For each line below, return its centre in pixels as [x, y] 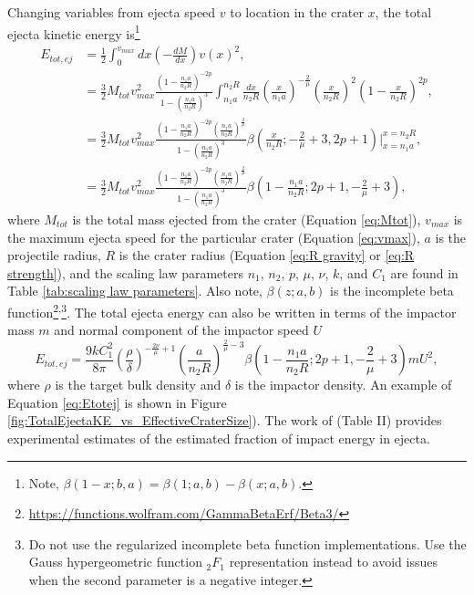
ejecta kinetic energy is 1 [74, 32]
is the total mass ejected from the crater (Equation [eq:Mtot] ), [247, 219]
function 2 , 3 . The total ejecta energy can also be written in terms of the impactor [232, 310]
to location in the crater [297, 12]
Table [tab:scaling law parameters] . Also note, [135, 291]
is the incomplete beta [392, 291]
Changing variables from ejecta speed [112, 12]
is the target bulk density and [138, 385]
